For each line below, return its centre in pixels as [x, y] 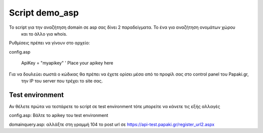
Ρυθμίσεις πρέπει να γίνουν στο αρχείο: [49, 43]
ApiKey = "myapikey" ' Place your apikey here [67, 63]
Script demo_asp [44, 13]
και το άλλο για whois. [44, 34]
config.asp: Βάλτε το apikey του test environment [59, 115]
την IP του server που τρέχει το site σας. [62, 81]
